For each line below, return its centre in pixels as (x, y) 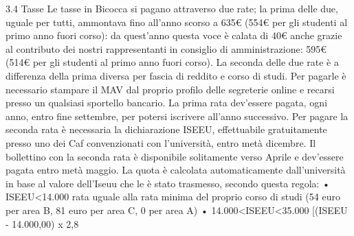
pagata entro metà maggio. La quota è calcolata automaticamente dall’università (176, 170)
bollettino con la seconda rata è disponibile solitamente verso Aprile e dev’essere (175, 156)
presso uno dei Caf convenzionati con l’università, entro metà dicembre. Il (161, 142)
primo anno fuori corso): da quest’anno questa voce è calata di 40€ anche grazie (174, 35)
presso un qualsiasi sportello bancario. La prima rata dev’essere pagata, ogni (167, 103)
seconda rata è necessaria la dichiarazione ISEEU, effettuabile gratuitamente (166, 129)
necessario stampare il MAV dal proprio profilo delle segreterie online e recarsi (170, 89)
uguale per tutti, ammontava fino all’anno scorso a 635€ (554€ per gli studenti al (177, 22)
